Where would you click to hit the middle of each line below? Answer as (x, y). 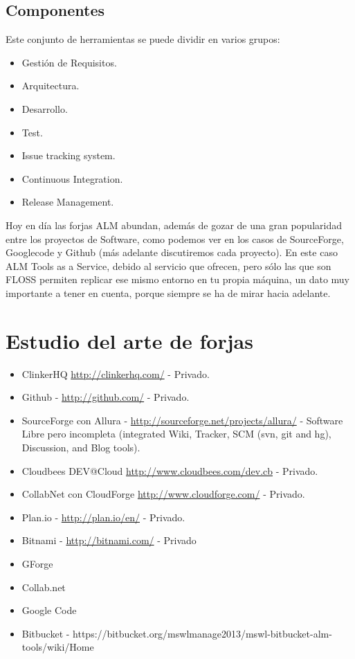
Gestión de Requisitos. (69, 62)
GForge (37, 563)
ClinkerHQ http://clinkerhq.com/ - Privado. (116, 373)
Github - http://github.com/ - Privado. (106, 397)
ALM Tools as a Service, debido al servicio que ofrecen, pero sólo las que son (169, 265)
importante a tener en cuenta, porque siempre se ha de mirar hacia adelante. (168, 292)
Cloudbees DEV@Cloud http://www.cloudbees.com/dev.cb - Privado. (170, 470)
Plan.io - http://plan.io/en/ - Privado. (103, 517)
